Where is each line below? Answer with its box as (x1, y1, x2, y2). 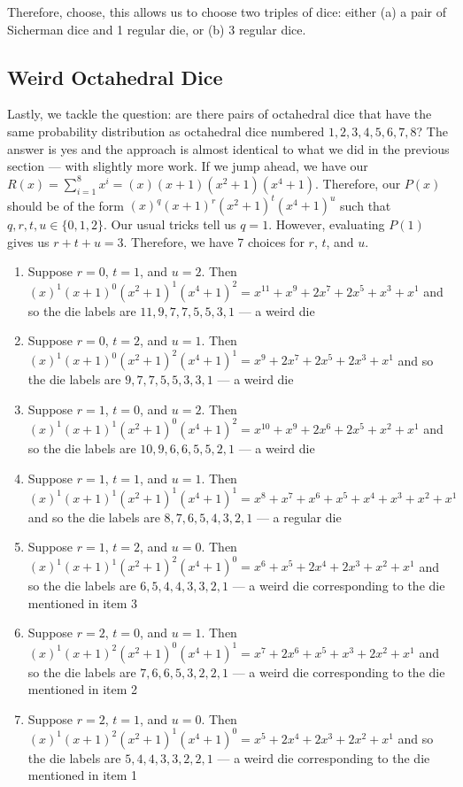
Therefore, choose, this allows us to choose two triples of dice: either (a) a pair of (7, 3, 447, 20)
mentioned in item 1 (27, 766, 138, 784)
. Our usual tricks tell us (103, 215, 236, 234)
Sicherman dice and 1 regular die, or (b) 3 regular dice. (7, 19, 306, 38)
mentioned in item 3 (27, 593, 138, 612)
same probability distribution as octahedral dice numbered (7, 121, 325, 140)
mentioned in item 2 (27, 680, 138, 698)
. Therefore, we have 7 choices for (123, 232, 305, 251)
